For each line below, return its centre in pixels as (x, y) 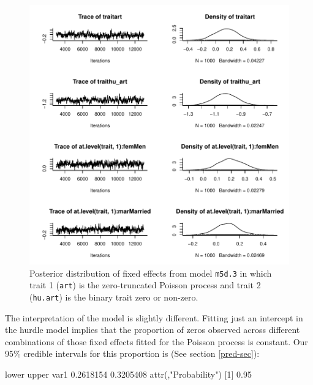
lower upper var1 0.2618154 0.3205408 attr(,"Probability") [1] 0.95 (128, 374)
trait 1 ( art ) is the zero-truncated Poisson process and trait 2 (145, 285)
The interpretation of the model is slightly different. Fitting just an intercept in (154, 317)
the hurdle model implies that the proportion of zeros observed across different (153, 330)
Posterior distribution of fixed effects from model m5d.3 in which (151, 273)
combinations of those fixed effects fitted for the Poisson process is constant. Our (156, 341)
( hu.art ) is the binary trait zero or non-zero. (114, 297)
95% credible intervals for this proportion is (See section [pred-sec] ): (132, 353)
